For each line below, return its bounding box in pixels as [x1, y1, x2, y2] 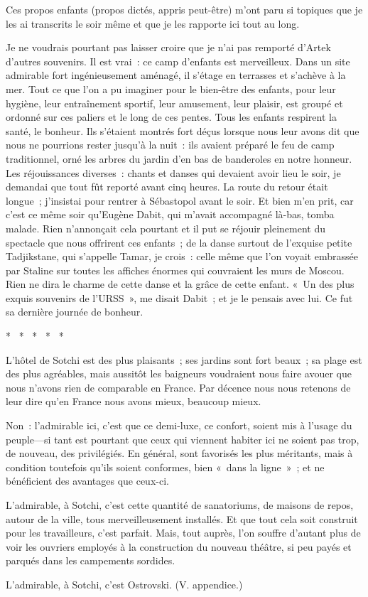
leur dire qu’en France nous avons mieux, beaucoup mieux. [6, 394, 261, 409]
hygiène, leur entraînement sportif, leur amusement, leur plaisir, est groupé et [6, 95, 343, 110]
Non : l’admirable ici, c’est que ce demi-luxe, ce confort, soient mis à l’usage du [6, 418, 352, 433]
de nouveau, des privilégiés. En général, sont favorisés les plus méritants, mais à [6, 446, 353, 461]
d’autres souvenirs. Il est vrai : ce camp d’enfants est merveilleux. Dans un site [6, 53, 350, 68]
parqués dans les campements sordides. [6, 553, 175, 568]
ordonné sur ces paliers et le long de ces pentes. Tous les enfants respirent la [6, 109, 337, 124]
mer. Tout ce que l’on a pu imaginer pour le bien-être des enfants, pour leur [6, 81, 336, 96]
